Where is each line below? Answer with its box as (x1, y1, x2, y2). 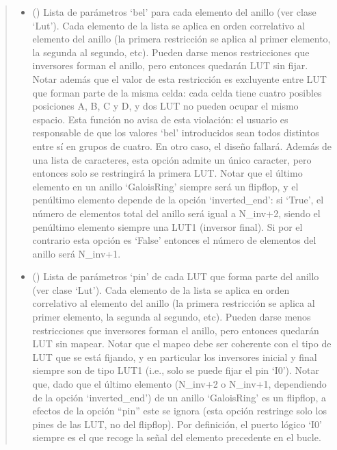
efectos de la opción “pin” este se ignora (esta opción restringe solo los (32, 403, 327, 418)
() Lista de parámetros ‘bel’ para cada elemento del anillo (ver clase (32, 5, 316, 18)
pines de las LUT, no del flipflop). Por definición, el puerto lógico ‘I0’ (32, 416, 322, 431)
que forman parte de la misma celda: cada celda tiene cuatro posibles (32, 85, 322, 99)
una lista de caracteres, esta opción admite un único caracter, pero (32, 152, 312, 166)
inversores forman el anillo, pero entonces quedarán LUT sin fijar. (32, 58, 308, 73)
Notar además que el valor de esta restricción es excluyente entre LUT (32, 71, 327, 86)
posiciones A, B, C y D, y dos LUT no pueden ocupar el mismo (32, 99, 299, 113)
